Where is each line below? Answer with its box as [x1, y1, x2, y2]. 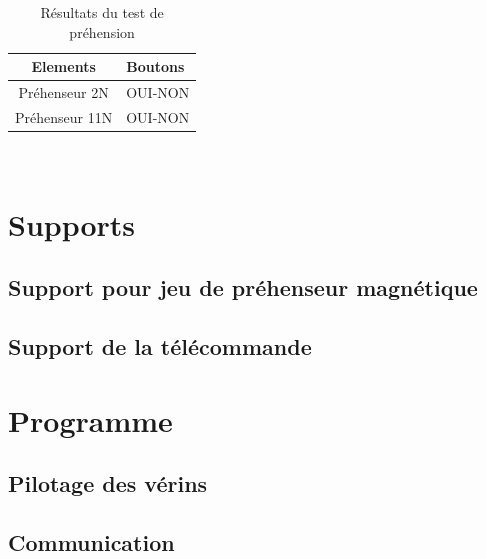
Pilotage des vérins [8, 468, 208, 499]
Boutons [126, 56, 185, 77]
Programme [8, 399, 173, 440]
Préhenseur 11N [15, 106, 113, 127]
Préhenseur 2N [18, 82, 109, 103]
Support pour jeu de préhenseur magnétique [8, 272, 478, 303]
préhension [69, 21, 135, 42]
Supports [8, 203, 136, 244]
